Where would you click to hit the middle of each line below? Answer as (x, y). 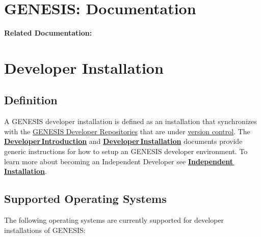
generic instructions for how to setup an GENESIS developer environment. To (126, 151)
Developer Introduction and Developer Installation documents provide (123, 141)
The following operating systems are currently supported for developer (114, 220)
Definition (31, 100)
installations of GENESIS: (45, 230)
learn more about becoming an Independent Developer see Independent (119, 161)
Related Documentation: (48, 33)
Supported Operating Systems (85, 199)
